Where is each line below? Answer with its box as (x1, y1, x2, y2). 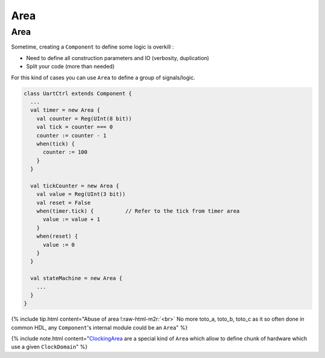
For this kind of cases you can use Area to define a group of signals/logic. (11, 74, 196, 81)
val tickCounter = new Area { (30, 182, 120, 189)
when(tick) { (36, 140, 75, 147)
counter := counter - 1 (36, 132, 107, 139)
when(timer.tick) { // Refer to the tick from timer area (36, 208, 240, 214)
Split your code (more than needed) (26, 63, 115, 70)
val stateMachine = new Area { (30, 275, 123, 282)
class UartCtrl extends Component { (23, 90, 132, 97)
